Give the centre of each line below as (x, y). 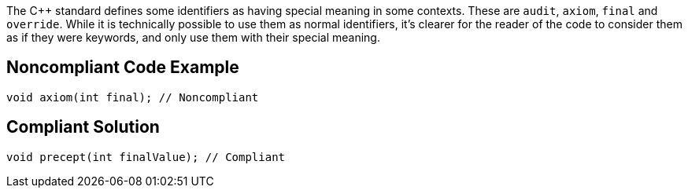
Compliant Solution (83, 127)
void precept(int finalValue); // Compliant (146, 157)
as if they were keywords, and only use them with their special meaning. (193, 37)
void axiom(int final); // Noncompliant (133, 97)
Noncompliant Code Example (123, 68)
